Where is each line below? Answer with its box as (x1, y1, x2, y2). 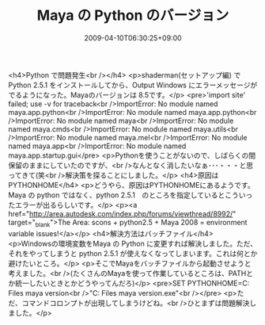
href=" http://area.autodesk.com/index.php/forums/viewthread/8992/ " (8, 208, 237, 218)
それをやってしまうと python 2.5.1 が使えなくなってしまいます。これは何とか (8, 248, 258, 258)
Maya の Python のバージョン (36, 6, 229, 25)
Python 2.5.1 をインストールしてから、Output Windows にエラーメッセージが (8, 80, 258, 90)
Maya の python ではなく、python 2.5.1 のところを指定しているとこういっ (8, 190, 253, 200)
